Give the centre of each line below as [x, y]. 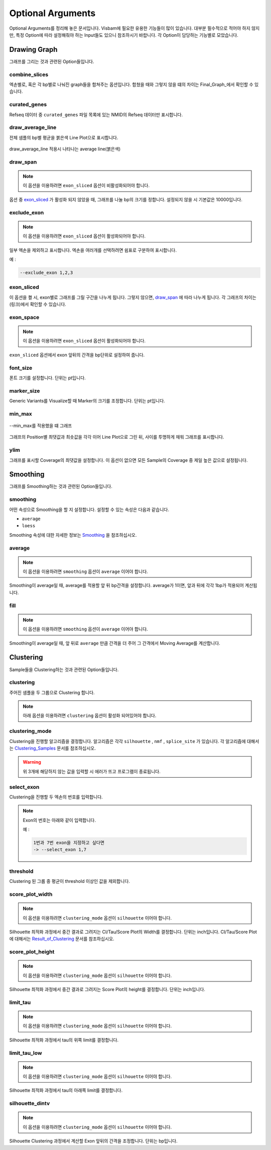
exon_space [24, 317]
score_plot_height [32, 952]
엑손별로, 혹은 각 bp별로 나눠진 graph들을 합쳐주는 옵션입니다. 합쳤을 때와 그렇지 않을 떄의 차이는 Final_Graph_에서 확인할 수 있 [134, 84]
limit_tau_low [26, 1053]
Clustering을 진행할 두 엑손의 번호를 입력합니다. [56, 797]
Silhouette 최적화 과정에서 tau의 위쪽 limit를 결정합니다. [64, 1040]
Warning [32, 762]
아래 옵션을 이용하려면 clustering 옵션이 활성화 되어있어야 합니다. [90, 716]
